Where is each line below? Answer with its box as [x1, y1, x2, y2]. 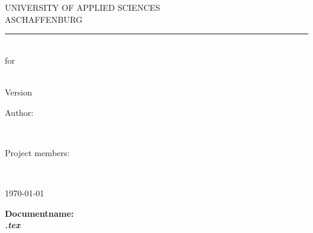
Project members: [5, 146, 70, 159]
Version [5, 85, 33, 98]
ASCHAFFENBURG [5, 13, 83, 25]
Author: [5, 106, 34, 118]
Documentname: [5, 207, 74, 219]
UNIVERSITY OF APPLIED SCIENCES [5, 1, 160, 13]
